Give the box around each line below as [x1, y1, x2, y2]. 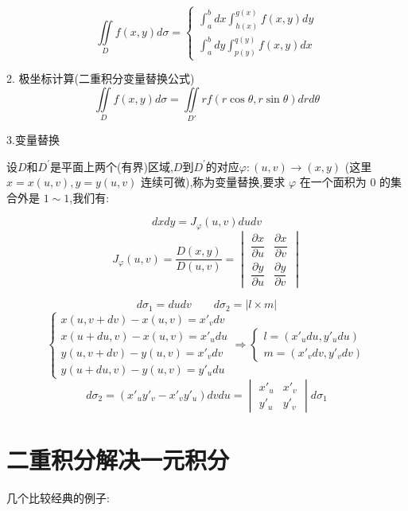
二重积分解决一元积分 [6, 443, 230, 476]
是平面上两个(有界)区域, [50, 158, 173, 174]
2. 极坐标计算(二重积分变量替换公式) [6, 70, 195, 87]
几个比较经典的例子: [6, 489, 110, 505]
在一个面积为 [299, 174, 367, 190]
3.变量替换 [6, 131, 60, 148]
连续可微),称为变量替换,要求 [141, 174, 286, 190]
